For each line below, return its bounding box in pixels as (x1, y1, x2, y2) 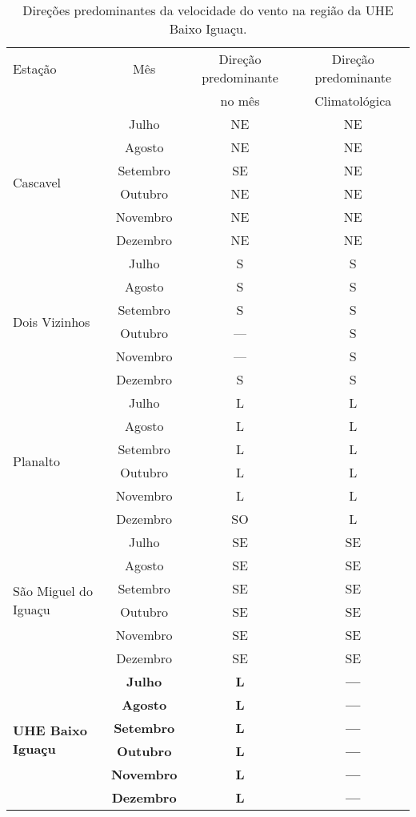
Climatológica (314, 91, 392, 110)
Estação (13, 58, 57, 78)
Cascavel (13, 172, 62, 191)
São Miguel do (13, 582, 94, 600)
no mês (220, 91, 260, 110)
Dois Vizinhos (13, 312, 90, 331)
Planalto (13, 451, 60, 470)
